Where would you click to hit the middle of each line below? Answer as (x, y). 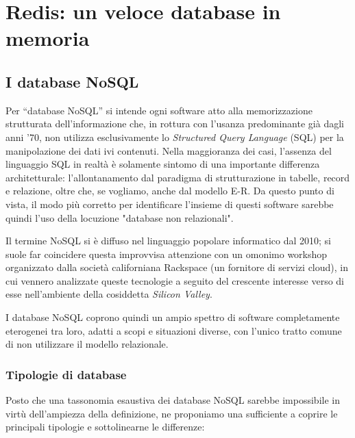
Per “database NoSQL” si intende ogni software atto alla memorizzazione (159, 110)
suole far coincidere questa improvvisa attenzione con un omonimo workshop (167, 254)
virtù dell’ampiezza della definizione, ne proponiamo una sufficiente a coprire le (172, 413)
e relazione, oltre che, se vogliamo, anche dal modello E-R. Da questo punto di (170, 191)
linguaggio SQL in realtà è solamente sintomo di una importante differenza (163, 164)
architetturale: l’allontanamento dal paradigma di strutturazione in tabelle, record (178, 177)
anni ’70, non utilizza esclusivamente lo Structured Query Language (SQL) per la (175, 137)
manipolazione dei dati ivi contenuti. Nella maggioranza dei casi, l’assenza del (169, 150)
